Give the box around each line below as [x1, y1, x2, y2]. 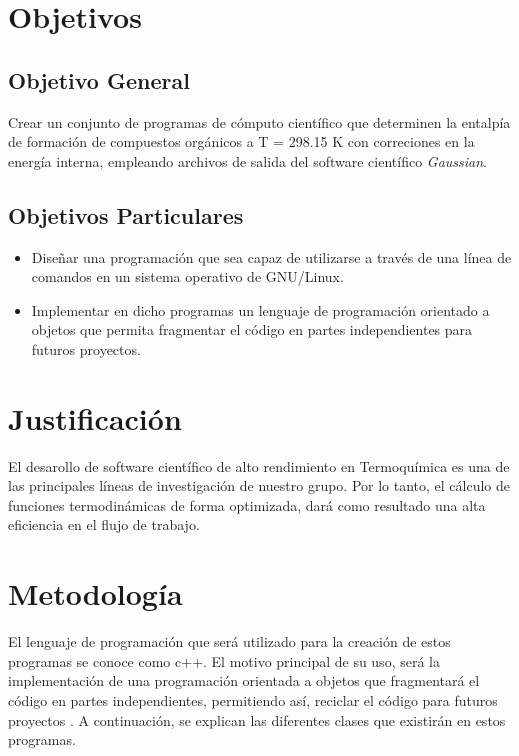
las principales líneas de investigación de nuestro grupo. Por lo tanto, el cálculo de [8, 475, 511, 496]
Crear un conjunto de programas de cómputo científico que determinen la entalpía [8, 111, 511, 132]
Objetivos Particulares [8, 199, 244, 230]
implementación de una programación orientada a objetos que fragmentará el [8, 670, 480, 691]
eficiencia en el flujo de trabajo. [8, 514, 200, 535]
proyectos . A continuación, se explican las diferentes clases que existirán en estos [8, 709, 506, 730]
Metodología [8, 573, 183, 614]
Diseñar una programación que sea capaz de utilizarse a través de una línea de [31, 246, 512, 267]
